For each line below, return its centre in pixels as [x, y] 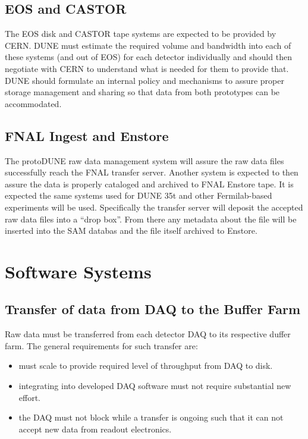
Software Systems [78, 271]
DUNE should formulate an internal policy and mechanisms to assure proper [144, 80]
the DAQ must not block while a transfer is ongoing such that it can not [151, 417]
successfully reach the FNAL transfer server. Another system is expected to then [152, 172]
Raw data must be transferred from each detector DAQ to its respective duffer [148, 334]
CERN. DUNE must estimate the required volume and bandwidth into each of [148, 45]
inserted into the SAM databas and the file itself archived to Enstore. [131, 231]
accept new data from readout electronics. [95, 429]
